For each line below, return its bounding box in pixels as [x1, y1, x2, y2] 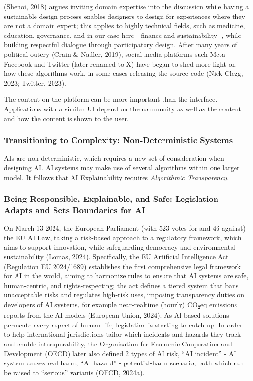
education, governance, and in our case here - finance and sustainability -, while [4, 30, 241, 40]
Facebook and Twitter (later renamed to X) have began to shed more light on [4, 58, 236, 69]
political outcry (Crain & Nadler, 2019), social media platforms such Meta [4, 49, 226, 59]
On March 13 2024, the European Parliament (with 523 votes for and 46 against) [4, 223, 246, 233]
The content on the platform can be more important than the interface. [4, 94, 217, 104]
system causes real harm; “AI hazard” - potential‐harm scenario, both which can [4, 358, 244, 368]
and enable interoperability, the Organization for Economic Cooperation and [4, 338, 232, 348]
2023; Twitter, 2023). [4, 77, 66, 88]
